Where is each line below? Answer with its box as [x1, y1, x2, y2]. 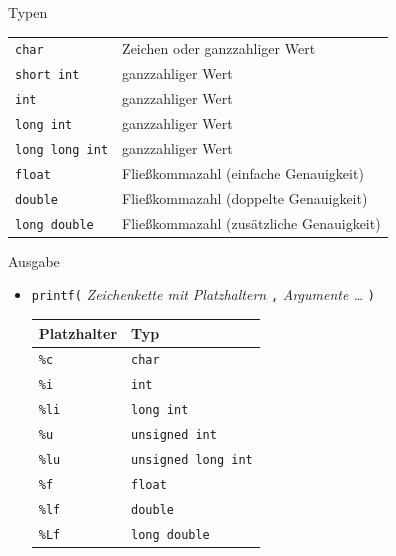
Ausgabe [8, 250, 60, 271]
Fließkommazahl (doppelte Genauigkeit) [122, 187, 368, 208]
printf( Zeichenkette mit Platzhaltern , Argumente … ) [31, 284, 375, 305]
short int [15, 68, 80, 83]
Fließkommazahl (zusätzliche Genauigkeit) [122, 212, 381, 233]
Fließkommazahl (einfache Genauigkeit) [122, 162, 364, 183]
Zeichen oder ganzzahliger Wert [122, 38, 316, 59]
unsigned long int [131, 453, 253, 468]
